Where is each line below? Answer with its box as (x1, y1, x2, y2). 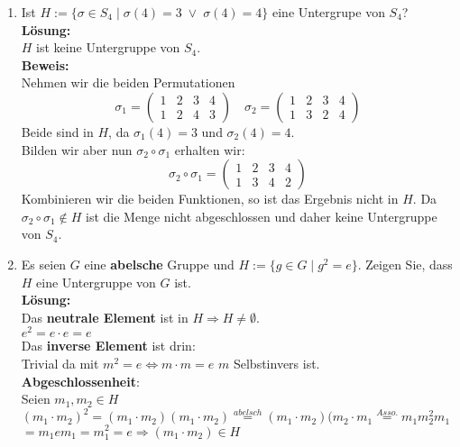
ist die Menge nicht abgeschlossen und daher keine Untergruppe (86, 206, 437, 225)
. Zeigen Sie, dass (357, 254, 453, 273)
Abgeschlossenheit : (21, 371, 140, 390)
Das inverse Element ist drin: (21, 336, 196, 355)
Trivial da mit (21, 353, 99, 372)
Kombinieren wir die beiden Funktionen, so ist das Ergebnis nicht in (21, 189, 399, 208)
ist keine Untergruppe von (36, 38, 180, 57)
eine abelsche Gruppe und (84, 254, 235, 273)
